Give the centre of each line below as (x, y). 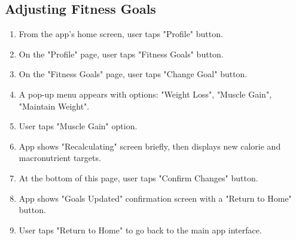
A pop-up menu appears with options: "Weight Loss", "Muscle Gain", (145, 94)
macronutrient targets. (60, 158)
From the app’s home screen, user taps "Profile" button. (121, 34)
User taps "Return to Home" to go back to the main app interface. (140, 230)
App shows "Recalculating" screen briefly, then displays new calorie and (150, 146)
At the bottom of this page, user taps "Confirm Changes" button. (138, 177)
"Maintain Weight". (54, 106)
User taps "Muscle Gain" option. (78, 126)
